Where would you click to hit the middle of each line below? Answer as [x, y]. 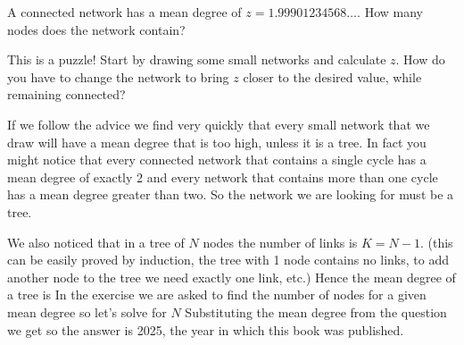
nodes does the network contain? [96, 29]
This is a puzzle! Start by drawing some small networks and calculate [197, 59]
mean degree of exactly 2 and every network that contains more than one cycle [223, 177]
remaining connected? [66, 94]
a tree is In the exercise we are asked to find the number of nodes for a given [217, 295]
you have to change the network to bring [118, 76]
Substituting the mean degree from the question [316, 311]
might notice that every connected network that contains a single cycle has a [217, 160]
